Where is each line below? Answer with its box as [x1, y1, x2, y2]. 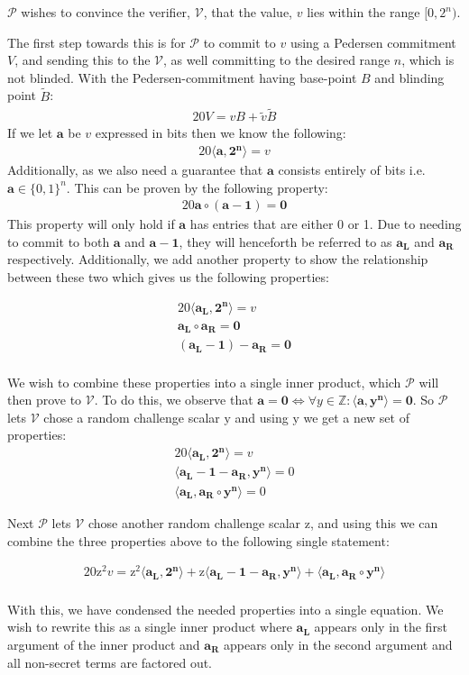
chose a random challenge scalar [43, 407, 220, 426]
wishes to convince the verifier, [21, 3, 191, 21]
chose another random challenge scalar [87, 514, 301, 533]
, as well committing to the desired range [163, 50, 391, 69]
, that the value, [203, 3, 293, 21]
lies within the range [307, 3, 420, 21]
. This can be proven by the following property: [66, 178, 328, 196]
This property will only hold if [7, 214, 175, 233]
